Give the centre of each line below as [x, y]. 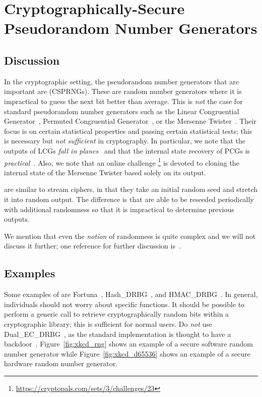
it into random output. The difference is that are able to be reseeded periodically [129, 199]
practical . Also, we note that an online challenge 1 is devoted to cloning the [122, 162]
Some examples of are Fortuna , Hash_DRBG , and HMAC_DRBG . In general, [131, 294]
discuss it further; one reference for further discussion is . [92, 246]
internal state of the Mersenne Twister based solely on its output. [105, 172]
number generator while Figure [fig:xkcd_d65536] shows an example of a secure [127, 353]
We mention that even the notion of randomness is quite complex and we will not [130, 236]
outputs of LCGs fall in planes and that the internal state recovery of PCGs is [127, 150]
